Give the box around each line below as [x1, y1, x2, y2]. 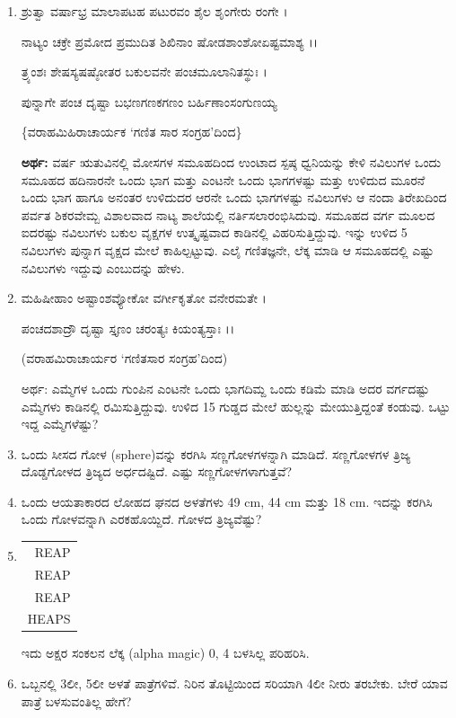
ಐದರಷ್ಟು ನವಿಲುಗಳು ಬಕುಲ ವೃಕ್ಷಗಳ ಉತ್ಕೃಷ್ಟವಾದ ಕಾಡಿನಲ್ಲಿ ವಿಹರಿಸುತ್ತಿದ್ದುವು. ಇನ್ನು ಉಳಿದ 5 [21, 223, 408, 242]
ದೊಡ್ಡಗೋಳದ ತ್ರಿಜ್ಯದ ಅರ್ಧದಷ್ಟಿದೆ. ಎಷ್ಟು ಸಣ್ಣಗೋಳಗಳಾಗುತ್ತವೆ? [21, 462, 293, 481]
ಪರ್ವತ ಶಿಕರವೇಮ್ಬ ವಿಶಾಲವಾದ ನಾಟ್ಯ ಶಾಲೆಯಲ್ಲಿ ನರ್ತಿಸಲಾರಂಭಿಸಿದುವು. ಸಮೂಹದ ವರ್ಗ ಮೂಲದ [21, 205, 435, 224]
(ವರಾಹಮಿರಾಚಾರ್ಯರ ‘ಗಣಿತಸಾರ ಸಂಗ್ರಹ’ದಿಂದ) [21, 349, 228, 368]
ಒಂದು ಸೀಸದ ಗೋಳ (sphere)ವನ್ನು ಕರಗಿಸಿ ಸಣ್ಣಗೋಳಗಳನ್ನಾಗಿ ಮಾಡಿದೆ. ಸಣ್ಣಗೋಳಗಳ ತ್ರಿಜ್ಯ [21, 444, 411, 463]
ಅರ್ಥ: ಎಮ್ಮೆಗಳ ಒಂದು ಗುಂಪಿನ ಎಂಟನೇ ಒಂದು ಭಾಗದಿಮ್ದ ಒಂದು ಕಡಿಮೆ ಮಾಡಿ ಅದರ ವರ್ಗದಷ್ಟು [21, 378, 430, 397]
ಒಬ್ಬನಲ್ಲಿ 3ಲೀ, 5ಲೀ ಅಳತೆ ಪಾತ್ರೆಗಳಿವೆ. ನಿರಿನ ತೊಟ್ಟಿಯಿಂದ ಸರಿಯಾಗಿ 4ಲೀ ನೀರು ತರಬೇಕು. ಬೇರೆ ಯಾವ [21, 674, 448, 693]
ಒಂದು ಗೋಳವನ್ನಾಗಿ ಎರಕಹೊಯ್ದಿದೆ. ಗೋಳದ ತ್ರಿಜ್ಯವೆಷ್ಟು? [21, 510, 262, 528]
